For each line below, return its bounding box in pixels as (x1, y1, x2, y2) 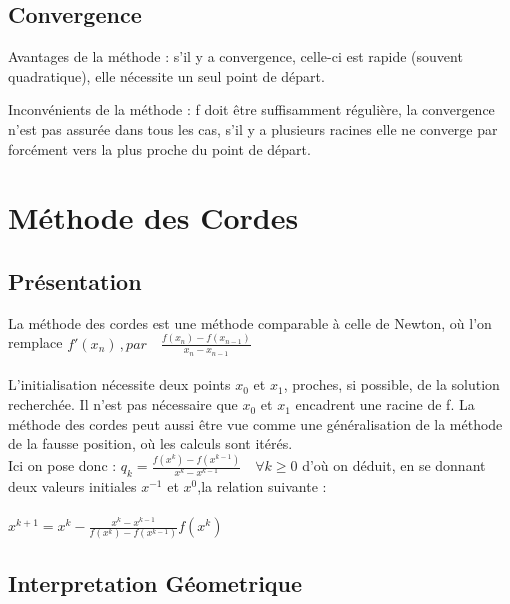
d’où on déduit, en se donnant (302, 455, 486, 476)
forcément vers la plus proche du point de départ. (8, 138, 311, 159)
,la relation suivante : (197, 475, 327, 496)
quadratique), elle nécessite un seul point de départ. (8, 65, 325, 86)
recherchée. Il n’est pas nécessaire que (8, 394, 238, 415)
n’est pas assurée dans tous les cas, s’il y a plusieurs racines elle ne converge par (8, 118, 498, 139)
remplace (8, 332, 63, 353)
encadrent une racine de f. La (295, 394, 475, 415)
